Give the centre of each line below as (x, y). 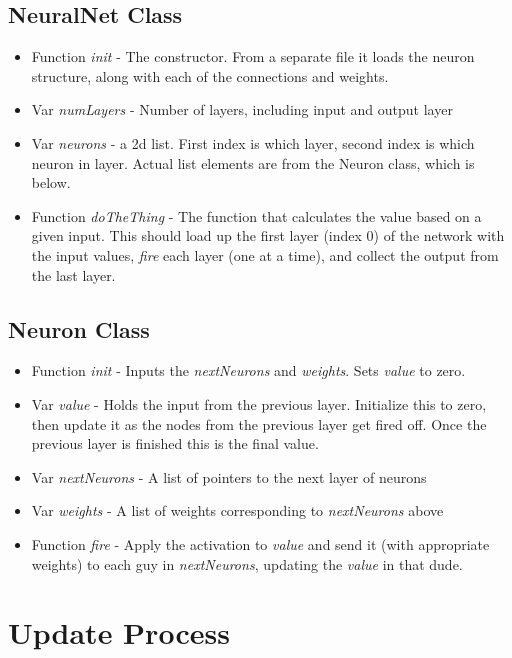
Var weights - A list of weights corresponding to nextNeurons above (237, 510)
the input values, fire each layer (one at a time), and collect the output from (265, 254)
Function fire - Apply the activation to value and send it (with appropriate (260, 543)
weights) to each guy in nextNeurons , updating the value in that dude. (247, 563)
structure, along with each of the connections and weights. (210, 75)
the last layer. (73, 274)
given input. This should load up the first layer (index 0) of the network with (268, 235)
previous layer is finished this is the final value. (175, 443)
